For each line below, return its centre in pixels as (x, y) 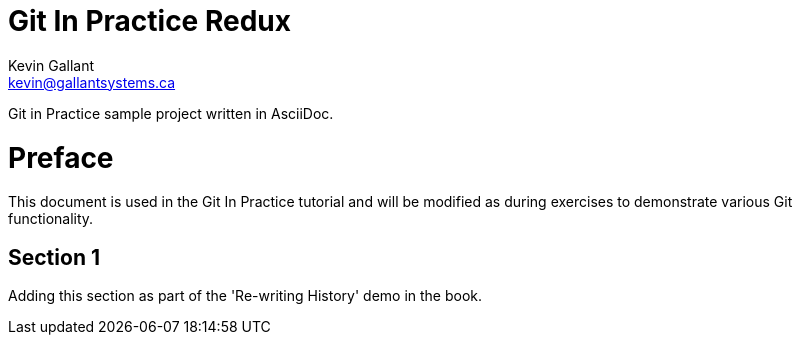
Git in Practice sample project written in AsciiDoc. (171, 113)
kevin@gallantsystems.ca (92, 82)
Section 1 (54, 257)
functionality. (51, 219)
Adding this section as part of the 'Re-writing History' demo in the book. (245, 296)
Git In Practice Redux (149, 21)
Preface (61, 157)
